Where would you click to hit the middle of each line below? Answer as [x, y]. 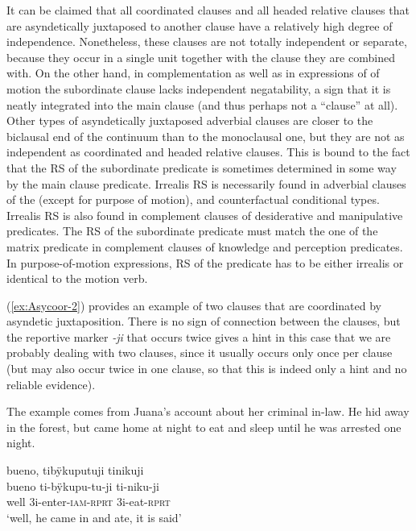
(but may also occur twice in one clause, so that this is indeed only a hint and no [207, 369]
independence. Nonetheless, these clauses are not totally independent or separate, [207, 41]
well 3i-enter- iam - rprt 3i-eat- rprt [89, 502]
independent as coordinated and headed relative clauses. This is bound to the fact [208, 152]
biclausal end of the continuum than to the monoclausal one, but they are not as [206, 136]
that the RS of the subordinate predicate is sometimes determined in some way [202, 167]
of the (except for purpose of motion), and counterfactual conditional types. [193, 199]
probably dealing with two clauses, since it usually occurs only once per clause [200, 353]
